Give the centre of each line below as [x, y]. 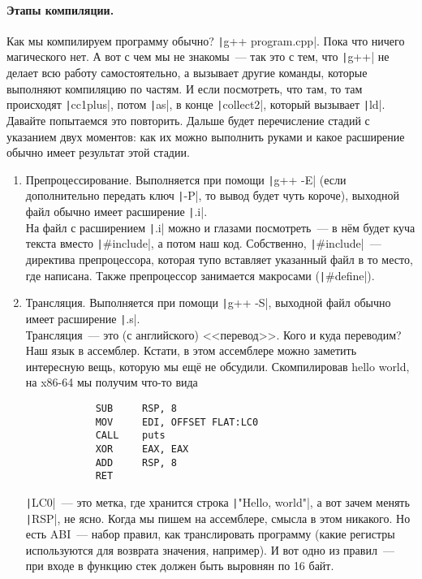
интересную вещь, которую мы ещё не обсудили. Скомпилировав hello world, [217, 366]
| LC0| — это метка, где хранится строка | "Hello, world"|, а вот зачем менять [217, 501]
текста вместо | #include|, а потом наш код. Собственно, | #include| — [203, 243]
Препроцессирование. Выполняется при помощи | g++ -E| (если [186, 179]
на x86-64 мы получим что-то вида [112, 382]
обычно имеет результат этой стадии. [98, 152]
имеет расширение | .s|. [83, 318]
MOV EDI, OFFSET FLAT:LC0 [177, 422]
